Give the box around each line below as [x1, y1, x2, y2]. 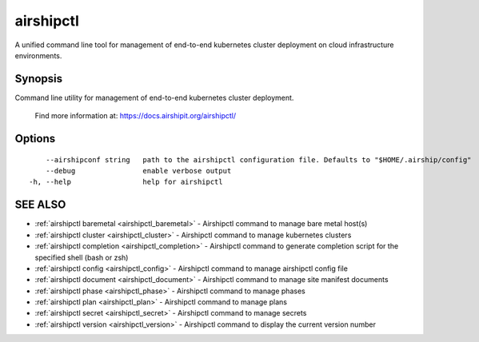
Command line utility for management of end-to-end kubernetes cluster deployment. [14, 93, 294, 102]
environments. [14, 50, 62, 60]
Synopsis [14, 72, 63, 85]
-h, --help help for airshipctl [29, 177, 223, 187]
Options [14, 132, 56, 145]
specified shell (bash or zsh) [34, 253, 129, 262]
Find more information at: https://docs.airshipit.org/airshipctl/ [34, 111, 236, 121]
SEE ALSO [14, 198, 66, 212]
